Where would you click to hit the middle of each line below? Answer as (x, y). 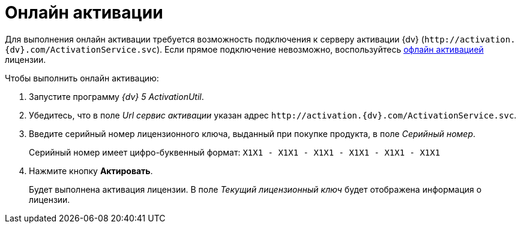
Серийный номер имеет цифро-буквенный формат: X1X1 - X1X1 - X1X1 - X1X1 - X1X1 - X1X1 (235, 152)
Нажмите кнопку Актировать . (91, 171)
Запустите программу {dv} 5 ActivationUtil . (116, 96)
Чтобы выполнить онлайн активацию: (82, 78)
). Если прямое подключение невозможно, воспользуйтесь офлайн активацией (320, 49)
